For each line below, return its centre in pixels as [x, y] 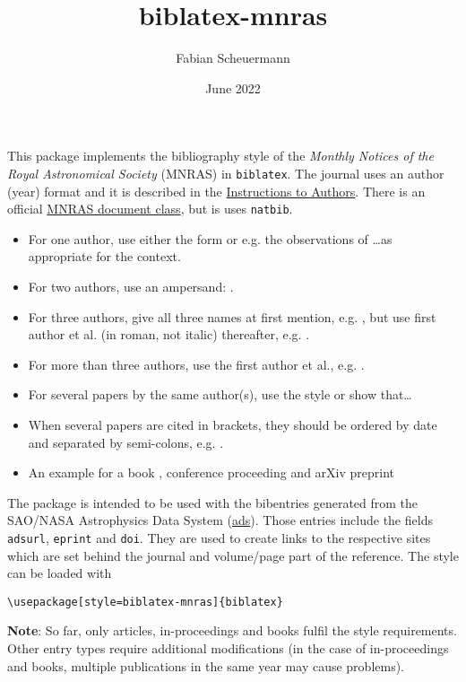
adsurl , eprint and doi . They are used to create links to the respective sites [219, 537]
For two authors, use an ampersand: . [131, 286]
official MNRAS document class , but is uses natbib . [150, 209]
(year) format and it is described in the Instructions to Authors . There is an [216, 191]
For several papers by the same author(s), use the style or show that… [220, 394]
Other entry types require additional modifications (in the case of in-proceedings [228, 648]
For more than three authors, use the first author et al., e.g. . [196, 364]
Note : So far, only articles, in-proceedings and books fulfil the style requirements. [232, 630]
